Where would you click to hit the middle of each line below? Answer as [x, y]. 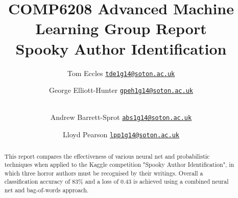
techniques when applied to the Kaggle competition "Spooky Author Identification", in [119, 165]
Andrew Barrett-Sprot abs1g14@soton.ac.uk [121, 117]
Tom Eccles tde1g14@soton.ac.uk [121, 73]
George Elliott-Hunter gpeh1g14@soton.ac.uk [121, 90]
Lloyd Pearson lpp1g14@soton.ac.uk [121, 134]
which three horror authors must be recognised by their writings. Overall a [104, 173]
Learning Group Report [121, 28]
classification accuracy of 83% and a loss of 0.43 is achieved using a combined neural [116, 181]
